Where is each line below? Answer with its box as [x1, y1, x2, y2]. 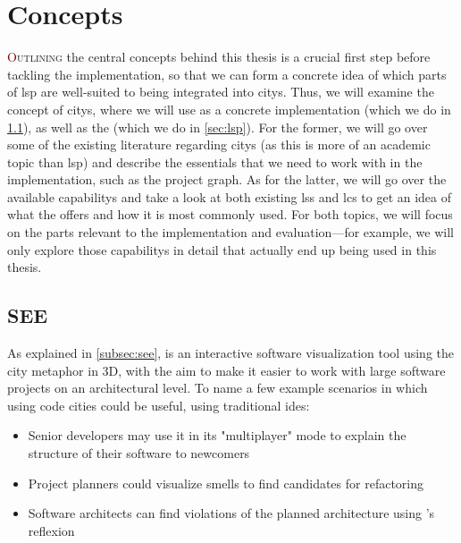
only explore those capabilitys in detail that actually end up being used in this [7, 240, 437, 259]
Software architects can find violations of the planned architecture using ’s [28, 504, 435, 522]
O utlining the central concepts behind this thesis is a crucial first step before [7, 47, 431, 66]
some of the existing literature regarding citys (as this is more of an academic [7, 135, 431, 154]
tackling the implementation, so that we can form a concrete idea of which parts [7, 64, 447, 83]
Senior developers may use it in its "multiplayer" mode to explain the [28, 426, 407, 445]
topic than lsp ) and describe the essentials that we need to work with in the [7, 152, 423, 171]
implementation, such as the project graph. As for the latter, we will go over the [7, 170, 447, 189]
